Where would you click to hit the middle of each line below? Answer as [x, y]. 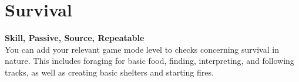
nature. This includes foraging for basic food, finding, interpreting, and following [149, 61]
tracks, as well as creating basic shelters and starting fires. [109, 72]
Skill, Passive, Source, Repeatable [75, 38]
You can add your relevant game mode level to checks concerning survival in [142, 49]
